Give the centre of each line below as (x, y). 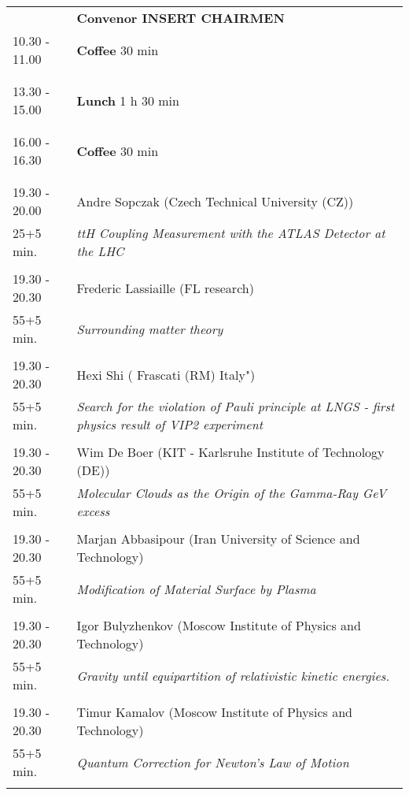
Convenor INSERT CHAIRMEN (181, 18)
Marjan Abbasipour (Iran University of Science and (218, 539)
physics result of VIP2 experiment (169, 424)
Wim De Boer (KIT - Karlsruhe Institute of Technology (230, 452)
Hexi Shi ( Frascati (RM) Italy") (166, 374)
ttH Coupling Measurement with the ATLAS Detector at (231, 233)
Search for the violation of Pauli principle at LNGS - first (236, 406)
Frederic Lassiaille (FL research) (165, 288)
